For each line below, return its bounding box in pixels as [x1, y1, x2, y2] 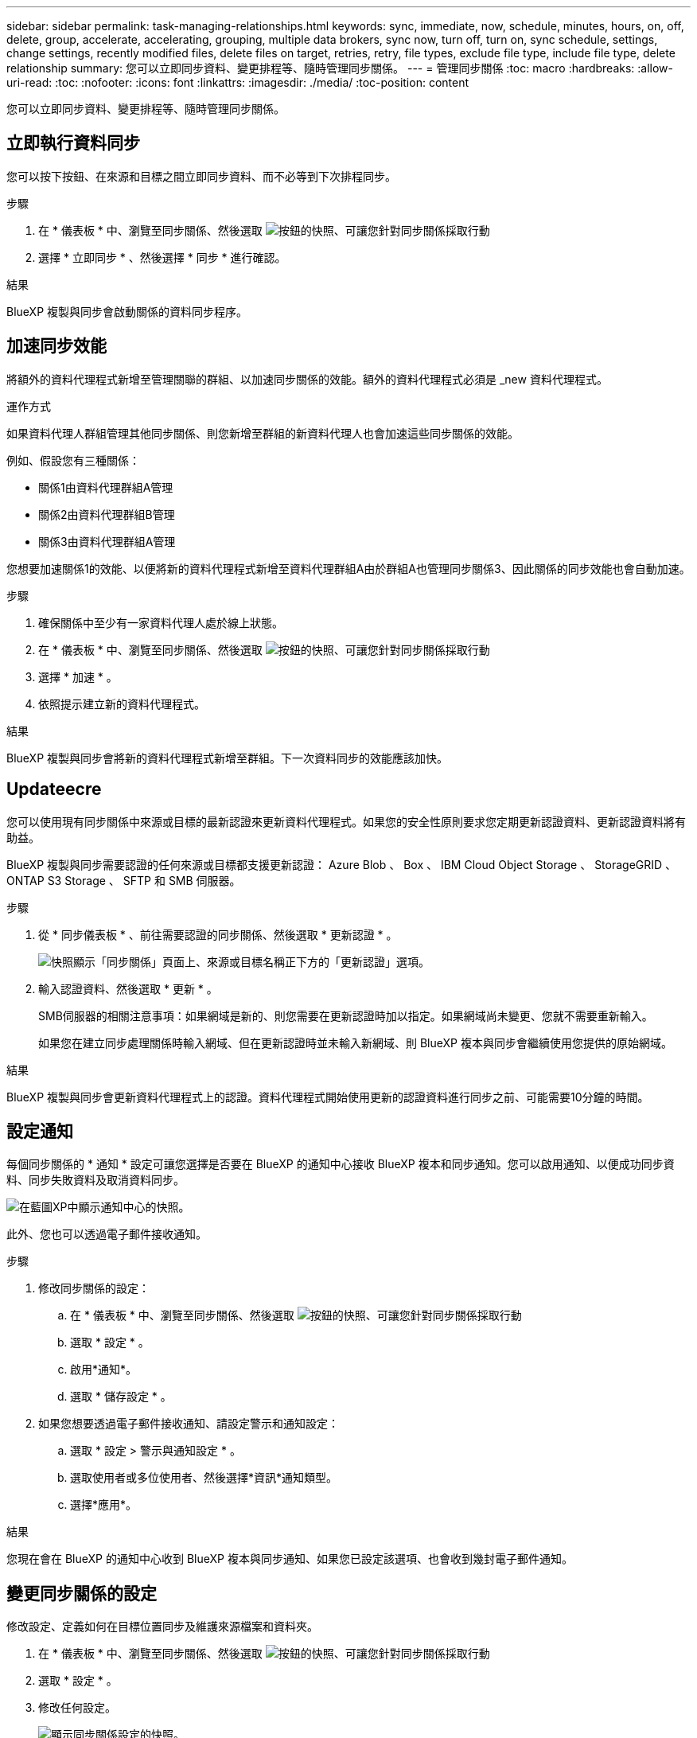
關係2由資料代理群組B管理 [38, 507, 175, 521]
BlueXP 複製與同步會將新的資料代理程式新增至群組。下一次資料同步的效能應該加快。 [6, 750, 449, 765]
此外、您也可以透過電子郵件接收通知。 [6, 1227, 207, 1241]
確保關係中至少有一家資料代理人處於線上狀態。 [38, 615, 283, 629]
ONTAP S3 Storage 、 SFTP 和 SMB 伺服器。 [6, 873, 241, 887]
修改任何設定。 [38, 1701, 116, 1715]
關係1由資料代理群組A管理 [38, 480, 173, 494]
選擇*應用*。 [70, 1498, 138, 1512]
